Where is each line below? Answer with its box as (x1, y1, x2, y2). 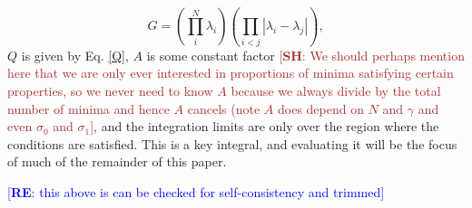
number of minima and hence (7, 99, 170, 118)
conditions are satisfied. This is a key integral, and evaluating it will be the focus (7, 134, 457, 153)
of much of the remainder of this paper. (7, 152, 227, 171)
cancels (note (187, 99, 261, 118)
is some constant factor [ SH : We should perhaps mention (146, 45, 465, 64)
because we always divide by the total (231, 80, 441, 99)
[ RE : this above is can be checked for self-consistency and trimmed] (7, 182, 385, 201)
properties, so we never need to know (7, 80, 213, 99)
